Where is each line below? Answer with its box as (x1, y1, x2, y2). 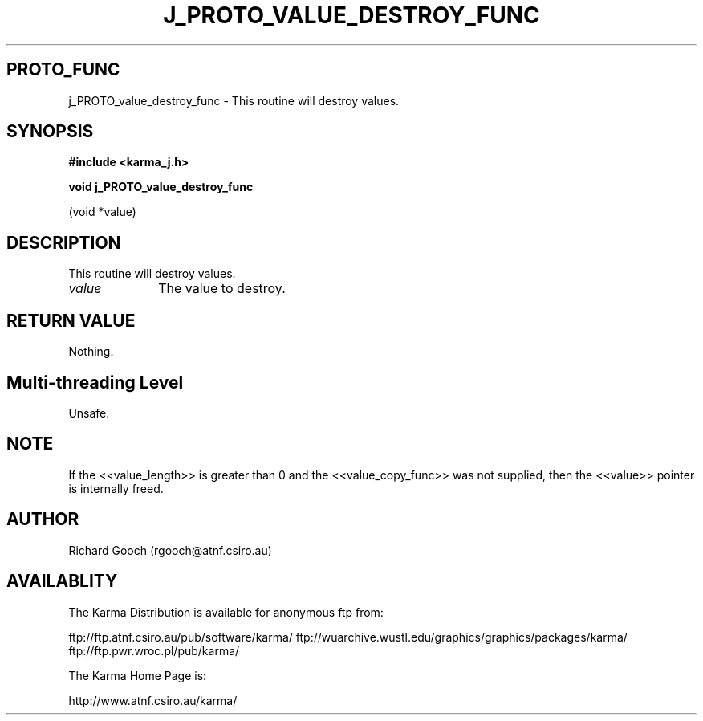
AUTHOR (6, 509, 79, 530)
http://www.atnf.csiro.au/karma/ (68, 693, 238, 707)
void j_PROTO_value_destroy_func (68, 180, 254, 194)
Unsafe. (68, 405, 110, 420)
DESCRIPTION (6, 232, 121, 253)
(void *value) (68, 205, 136, 219)
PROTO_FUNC (6, 59, 120, 80)
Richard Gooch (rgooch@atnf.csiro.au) (68, 543, 272, 557)
